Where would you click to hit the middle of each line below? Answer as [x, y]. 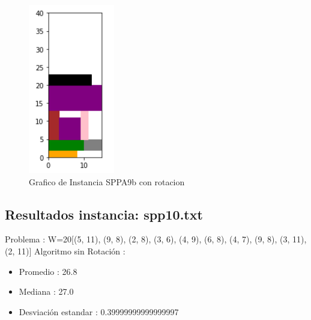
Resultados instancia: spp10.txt [104, 214]
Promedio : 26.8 [48, 271]
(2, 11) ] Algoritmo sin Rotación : [65, 251]
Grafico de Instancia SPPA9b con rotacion [107, 181]
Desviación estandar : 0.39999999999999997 [99, 311]
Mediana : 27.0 [46, 291]
